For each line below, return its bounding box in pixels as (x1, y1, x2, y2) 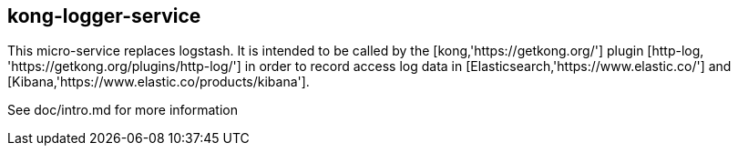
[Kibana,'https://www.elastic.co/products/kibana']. (7, 74, 310, 90)
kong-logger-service (7, 5, 201, 27)
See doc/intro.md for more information (7, 102, 238, 118)
